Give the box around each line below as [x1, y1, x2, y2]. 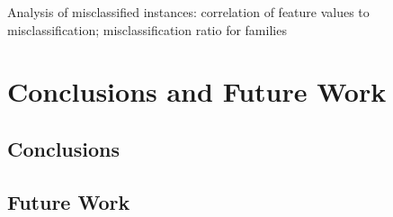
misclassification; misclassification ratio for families [7, 20, 287, 39]
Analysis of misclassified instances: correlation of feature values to [7, 3, 370, 21]
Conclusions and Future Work [7, 73, 387, 110]
